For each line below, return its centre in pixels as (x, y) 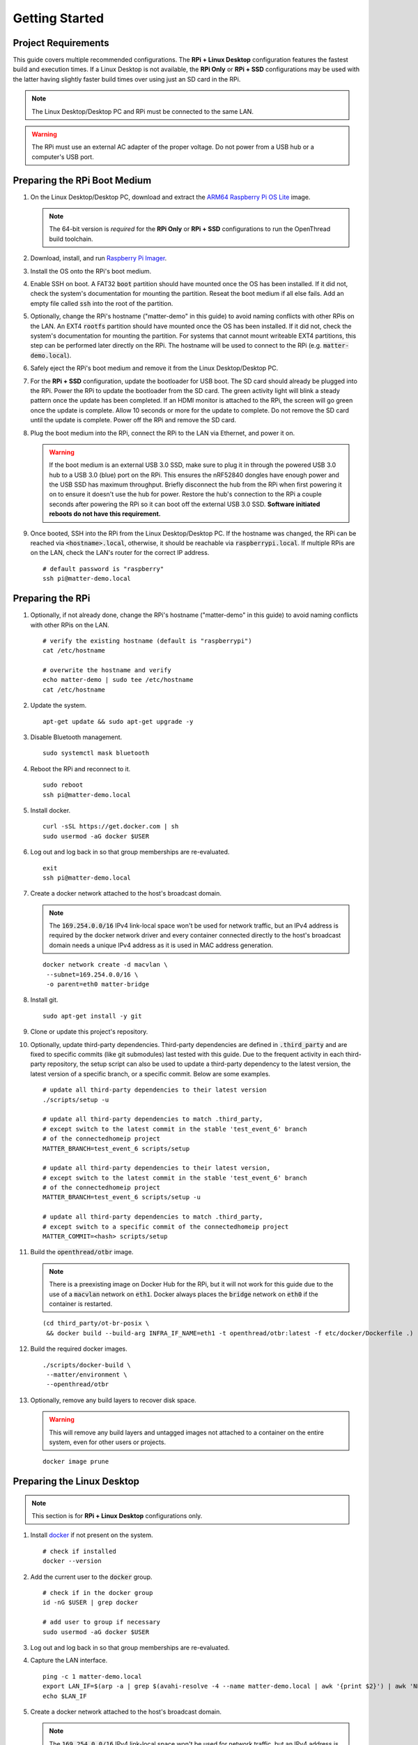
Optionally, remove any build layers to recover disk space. (113, 1400)
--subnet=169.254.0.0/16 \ (92, 974)
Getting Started (59, 18)
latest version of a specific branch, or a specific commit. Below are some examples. (150, 1074)
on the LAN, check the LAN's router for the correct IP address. (120, 553)
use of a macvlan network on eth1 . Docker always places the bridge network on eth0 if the (184, 1294)
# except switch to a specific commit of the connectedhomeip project (166, 1226)
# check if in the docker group (98, 1593)
